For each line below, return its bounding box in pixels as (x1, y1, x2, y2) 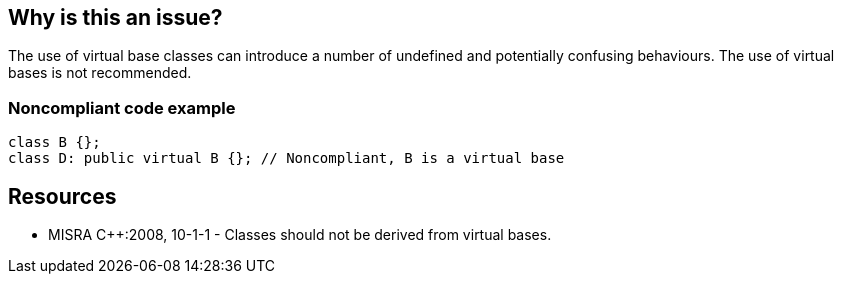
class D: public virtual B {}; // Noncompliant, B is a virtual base (8, 150, 565, 167)
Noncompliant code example (8, 97, 236, 118)
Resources (8, 183, 117, 209)
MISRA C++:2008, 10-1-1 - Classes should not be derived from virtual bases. (48, 226, 552, 244)
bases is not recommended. (8, 64, 192, 82)
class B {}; (8, 134, 101, 151)
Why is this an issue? (8, 5, 223, 30)
